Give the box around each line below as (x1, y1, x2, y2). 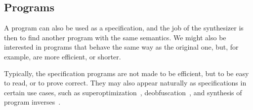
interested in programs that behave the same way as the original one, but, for (4, 42, 239, 52)
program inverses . (4, 97, 61, 107)
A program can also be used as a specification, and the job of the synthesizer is (4, 23, 244, 33)
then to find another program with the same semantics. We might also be (4, 32, 226, 42)
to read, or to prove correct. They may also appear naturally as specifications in (4, 78, 247, 88)
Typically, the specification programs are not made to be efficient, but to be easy (4, 68, 249, 78)
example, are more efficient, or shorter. (4, 51, 121, 61)
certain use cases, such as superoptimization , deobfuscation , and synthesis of (4, 87, 242, 97)
